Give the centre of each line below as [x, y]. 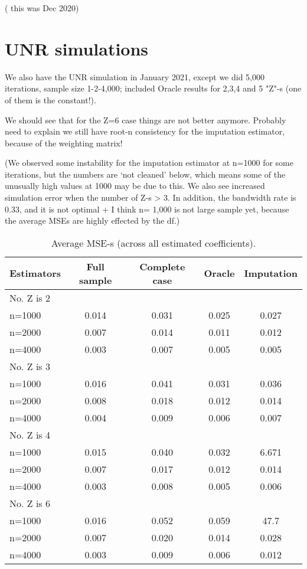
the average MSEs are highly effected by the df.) [92, 220]
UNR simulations [77, 48]
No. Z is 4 [30, 434]
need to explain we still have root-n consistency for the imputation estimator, [145, 131]
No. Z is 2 [30, 297]
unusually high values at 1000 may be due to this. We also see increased [135, 186]
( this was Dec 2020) [42, 8]
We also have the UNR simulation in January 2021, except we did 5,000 [135, 76]
